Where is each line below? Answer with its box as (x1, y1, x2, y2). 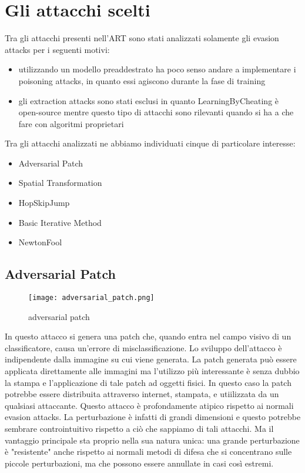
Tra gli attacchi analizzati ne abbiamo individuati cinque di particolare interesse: (5, 137, 296, 149)
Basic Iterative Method (18, 216, 102, 228)
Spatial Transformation (18, 176, 102, 189)
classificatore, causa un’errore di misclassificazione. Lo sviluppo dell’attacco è (5, 341, 282, 354)
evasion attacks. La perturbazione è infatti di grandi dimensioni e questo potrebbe (5, 411, 301, 423)
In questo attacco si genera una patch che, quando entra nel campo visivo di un (5, 330, 291, 342)
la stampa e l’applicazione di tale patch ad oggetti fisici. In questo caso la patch (5, 376, 291, 388)
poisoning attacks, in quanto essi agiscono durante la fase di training (18, 74, 266, 86)
